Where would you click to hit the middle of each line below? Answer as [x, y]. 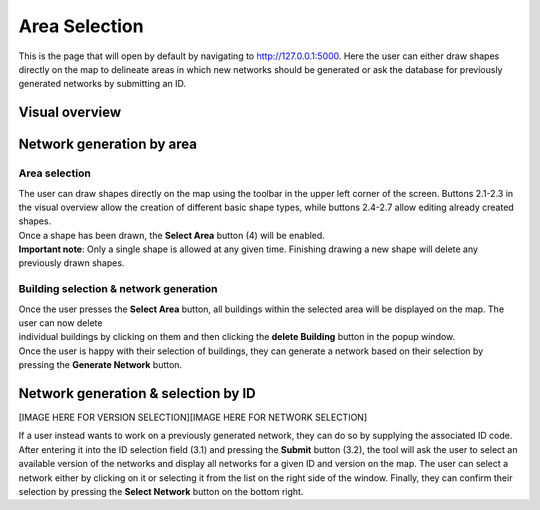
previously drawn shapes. [71, 263]
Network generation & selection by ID [137, 393]
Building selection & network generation [118, 289]
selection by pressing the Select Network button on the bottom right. [161, 492]
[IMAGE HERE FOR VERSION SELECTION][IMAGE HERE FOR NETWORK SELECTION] [193, 417]
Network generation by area [107, 144]
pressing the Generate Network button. [100, 365]
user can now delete [60, 322]
